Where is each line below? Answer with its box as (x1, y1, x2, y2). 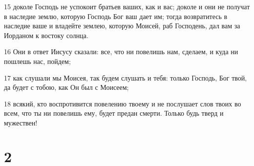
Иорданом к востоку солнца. (4, 30, 88, 40)
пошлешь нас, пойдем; (4, 56, 71, 66)
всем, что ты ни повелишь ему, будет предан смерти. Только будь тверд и (4, 108, 224, 118)
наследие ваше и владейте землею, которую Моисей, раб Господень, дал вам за (4, 21, 240, 31)
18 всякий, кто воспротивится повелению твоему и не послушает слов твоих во (4, 98, 241, 108)
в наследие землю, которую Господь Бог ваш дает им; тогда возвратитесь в (4, 11, 228, 21)
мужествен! (4, 117, 38, 127)
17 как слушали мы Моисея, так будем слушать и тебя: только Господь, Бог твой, (4, 72, 247, 83)
